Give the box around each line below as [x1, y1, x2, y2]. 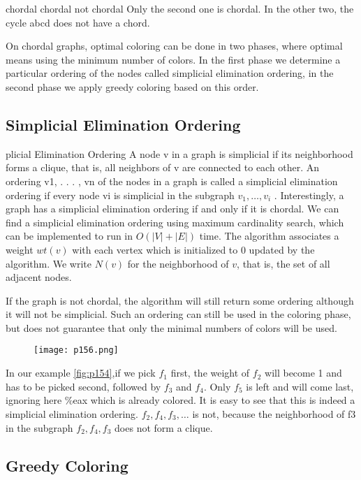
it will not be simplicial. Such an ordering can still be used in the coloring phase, [6, 307, 351, 321]
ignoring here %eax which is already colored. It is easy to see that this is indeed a [6, 393, 355, 407]
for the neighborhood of [127, 256, 229, 270]
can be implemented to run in [6, 228, 133, 243]
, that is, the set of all [237, 256, 330, 270]
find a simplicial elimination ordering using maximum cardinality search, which [6, 214, 344, 229]
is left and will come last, [246, 379, 354, 393]
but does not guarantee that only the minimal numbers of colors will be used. [6, 320, 337, 335]
